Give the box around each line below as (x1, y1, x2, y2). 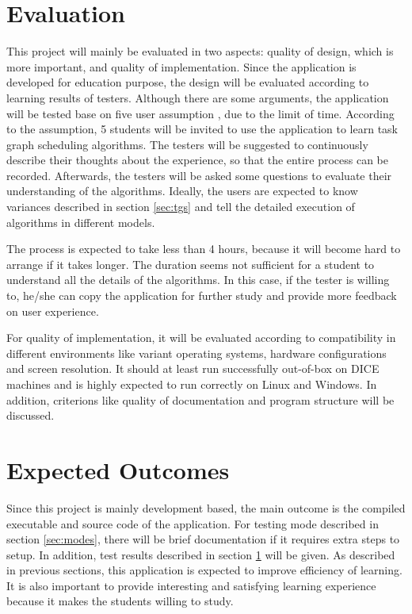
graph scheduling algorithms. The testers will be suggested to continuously (6, 136, 368, 152)
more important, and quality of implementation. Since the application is (6, 58, 357, 75)
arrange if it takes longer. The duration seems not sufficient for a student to (6, 255, 375, 272)
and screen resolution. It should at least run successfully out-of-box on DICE (6, 360, 380, 377)
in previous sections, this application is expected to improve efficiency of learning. (6, 562, 402, 578)
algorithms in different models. (6, 213, 155, 230)
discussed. (6, 407, 55, 424)
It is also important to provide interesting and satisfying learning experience (6, 577, 376, 593)
